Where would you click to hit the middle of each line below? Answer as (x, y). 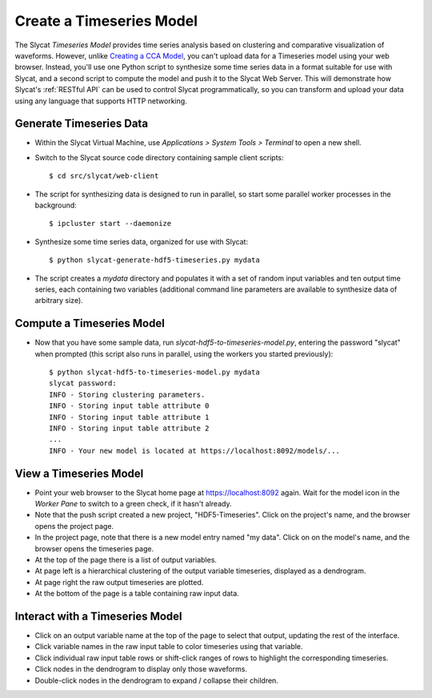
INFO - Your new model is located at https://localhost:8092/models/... (194, 450)
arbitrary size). (59, 301)
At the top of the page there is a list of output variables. (126, 559)
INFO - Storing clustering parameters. (127, 394)
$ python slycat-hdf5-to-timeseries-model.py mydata (154, 372)
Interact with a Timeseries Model (99, 616)
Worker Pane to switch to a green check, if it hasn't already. (133, 504)
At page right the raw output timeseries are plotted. (119, 582)
